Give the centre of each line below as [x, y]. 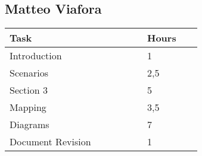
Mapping [28, 107]
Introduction [36, 56]
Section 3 [29, 90]
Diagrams [29, 125]
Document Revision [50, 142]
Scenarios [29, 73]
